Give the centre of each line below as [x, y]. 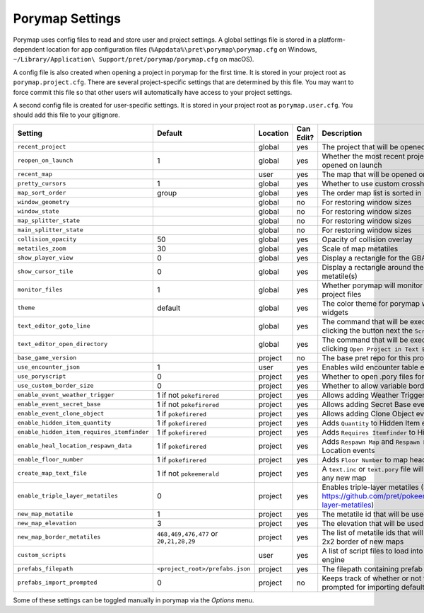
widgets [335, 312]
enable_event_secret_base [59, 405]
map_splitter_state [49, 220]
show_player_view [45, 258]
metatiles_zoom [42, 249]
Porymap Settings [67, 18]
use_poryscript [42, 376]
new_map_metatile [45, 514]
